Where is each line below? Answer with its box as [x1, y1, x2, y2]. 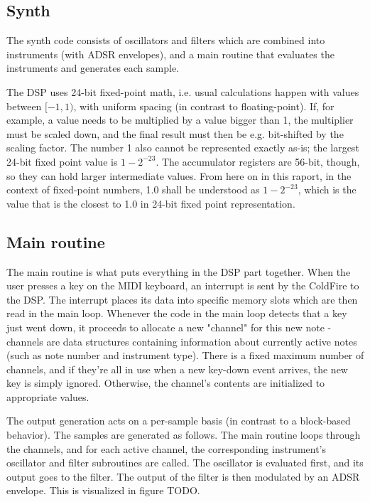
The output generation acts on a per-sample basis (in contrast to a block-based [6, 413, 351, 428]
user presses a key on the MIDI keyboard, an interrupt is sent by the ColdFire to [6, 278, 359, 293]
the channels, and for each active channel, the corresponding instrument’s [6, 441, 327, 456]
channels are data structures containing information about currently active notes [6, 333, 357, 348]
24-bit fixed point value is [6, 154, 118, 169]
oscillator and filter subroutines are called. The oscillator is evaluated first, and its [6, 455, 364, 470]
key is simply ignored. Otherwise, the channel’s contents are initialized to [6, 375, 325, 390]
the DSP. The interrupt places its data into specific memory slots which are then [6, 292, 358, 306]
